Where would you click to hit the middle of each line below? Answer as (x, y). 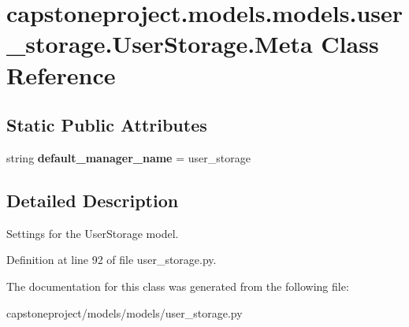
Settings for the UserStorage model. (93, 233)
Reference (61, 74)
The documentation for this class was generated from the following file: (178, 286)
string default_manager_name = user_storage (128, 157)
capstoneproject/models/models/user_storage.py (125, 312)
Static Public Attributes (107, 125)
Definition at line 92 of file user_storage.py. (112, 260)
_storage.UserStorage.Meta (160, 44)
